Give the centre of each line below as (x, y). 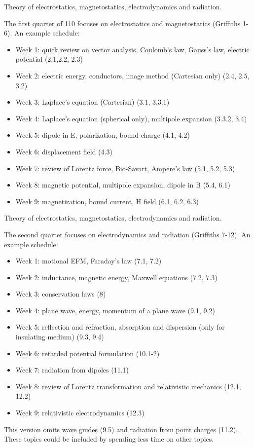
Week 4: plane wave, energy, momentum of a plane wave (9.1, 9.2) (115, 310)
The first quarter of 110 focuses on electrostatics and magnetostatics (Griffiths (122, 23)
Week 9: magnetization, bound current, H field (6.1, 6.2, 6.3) (107, 201)
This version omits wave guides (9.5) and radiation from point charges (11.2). (121, 429)
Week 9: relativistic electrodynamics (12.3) (80, 413)
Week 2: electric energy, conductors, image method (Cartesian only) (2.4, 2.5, (132, 75)
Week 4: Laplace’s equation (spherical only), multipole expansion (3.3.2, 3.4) (131, 118)
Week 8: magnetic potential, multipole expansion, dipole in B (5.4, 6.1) (123, 185)
